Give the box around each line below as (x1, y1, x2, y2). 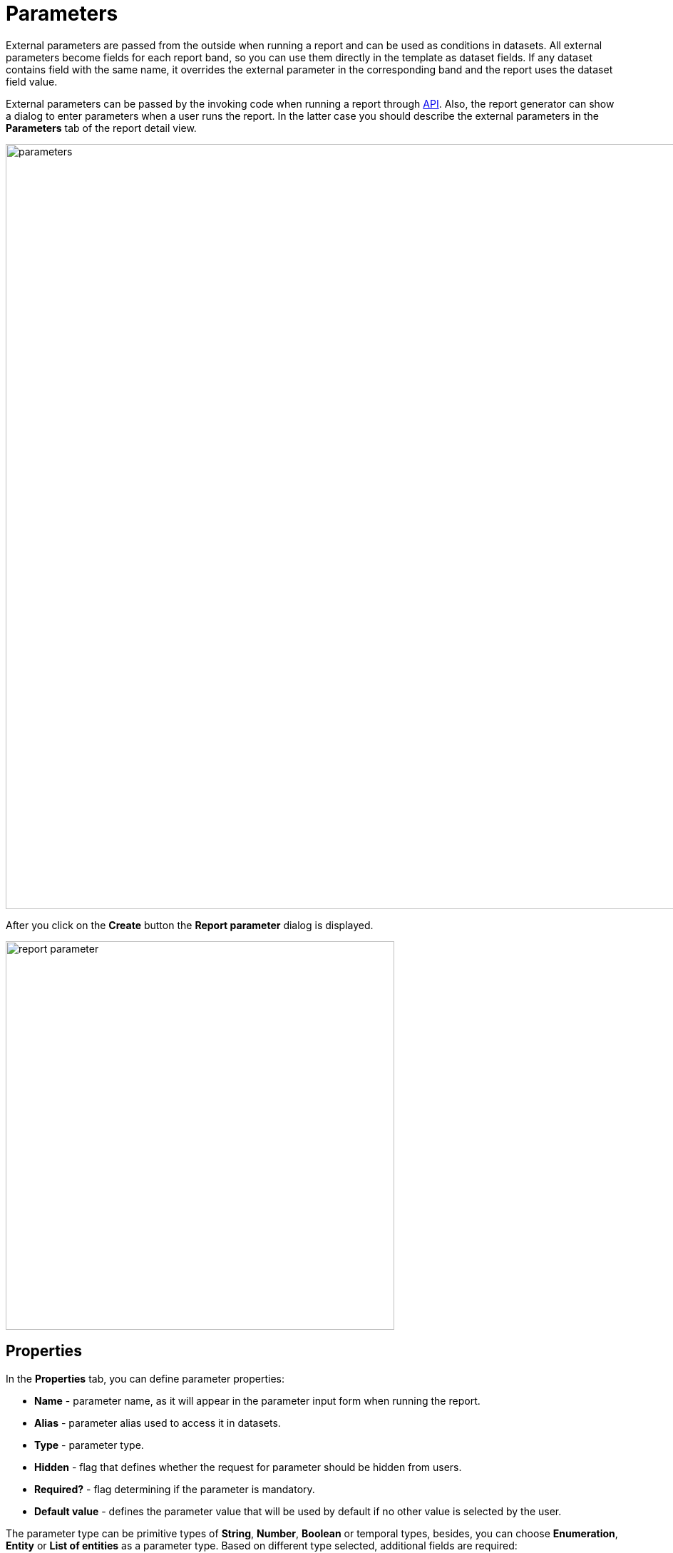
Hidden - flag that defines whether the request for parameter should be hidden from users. (34, 1460, 462, 1473)
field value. (6, 75, 58, 88)
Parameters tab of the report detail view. (6, 121, 197, 134)
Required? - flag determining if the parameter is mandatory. (34, 1482, 315, 1495)
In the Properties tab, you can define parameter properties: (6, 1372, 285, 1385)
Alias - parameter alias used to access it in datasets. (34, 1416, 281, 1429)
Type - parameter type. (34, 1438, 144, 1451)
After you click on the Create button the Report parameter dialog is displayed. (6, 918, 374, 931)
